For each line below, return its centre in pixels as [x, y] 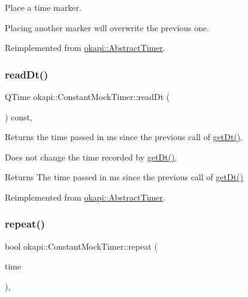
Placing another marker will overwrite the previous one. [107, 27]
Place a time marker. [43, 7]
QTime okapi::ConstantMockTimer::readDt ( [87, 96]
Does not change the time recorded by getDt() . [91, 157]
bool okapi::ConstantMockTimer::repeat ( [81, 246]
